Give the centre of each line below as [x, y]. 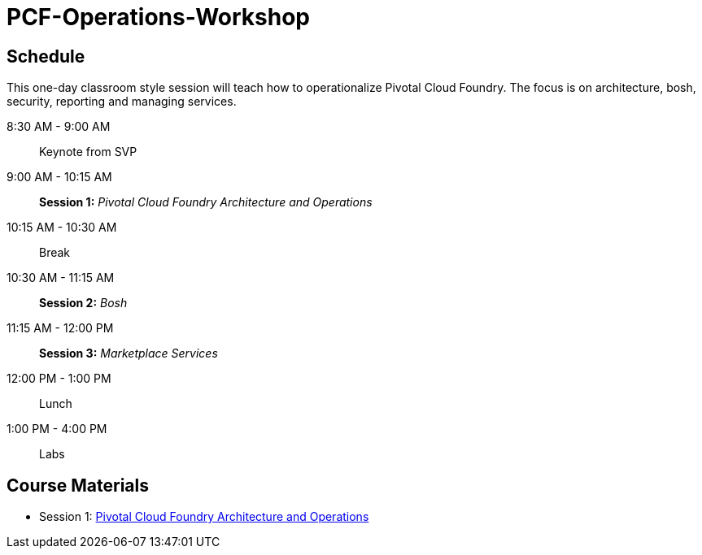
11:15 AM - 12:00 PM [60, 328]
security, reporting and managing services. [122, 102]
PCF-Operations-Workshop [158, 17]
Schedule [46, 56]
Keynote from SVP [88, 152]
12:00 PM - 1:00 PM [59, 379]
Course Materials [78, 485]
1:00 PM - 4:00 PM [57, 429]
